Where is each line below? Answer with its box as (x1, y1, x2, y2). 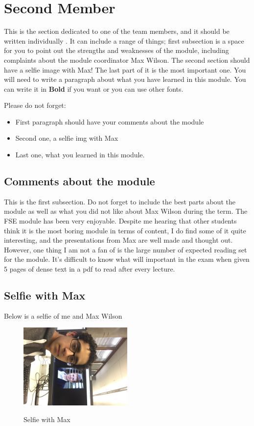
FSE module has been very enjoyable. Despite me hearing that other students (4, 216, 237, 226)
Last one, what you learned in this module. (15, 150, 145, 160)
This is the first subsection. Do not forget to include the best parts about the (4, 196, 235, 206)
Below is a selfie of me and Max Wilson (4, 310, 122, 321)
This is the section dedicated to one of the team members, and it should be (4, 26, 230, 36)
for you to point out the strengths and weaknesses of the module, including (4, 45, 229, 55)
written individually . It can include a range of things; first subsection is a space (4, 35, 244, 46)
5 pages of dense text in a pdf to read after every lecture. (4, 264, 175, 274)
